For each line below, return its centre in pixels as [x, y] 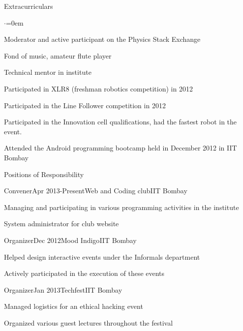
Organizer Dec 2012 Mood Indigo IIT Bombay [70, 240]
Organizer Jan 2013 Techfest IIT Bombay [63, 289]
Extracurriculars [29, 6]
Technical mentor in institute [48, 72]
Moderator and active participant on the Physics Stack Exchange [102, 39]
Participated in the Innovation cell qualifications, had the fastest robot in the [121, 122]
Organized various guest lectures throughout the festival [89, 322]
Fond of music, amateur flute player [58, 55]
